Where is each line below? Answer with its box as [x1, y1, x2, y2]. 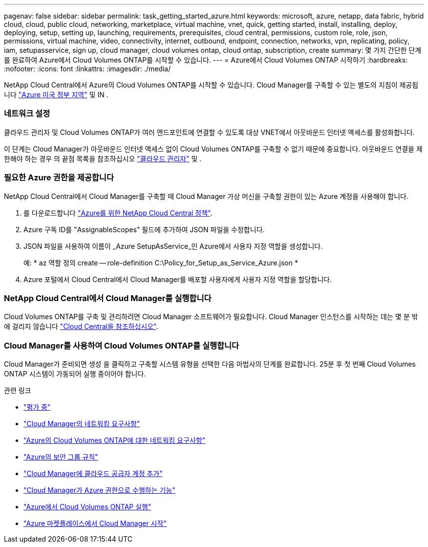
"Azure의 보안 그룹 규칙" [23, 453, 98, 461]
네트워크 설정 [4, 109, 50, 119]
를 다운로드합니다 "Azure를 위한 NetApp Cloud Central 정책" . [23, 208, 213, 217]
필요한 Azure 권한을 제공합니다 [4, 173, 114, 183]
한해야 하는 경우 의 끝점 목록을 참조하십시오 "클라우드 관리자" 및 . [4, 154, 202, 163]
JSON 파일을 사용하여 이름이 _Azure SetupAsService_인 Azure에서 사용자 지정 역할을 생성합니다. [23, 241, 323, 250]
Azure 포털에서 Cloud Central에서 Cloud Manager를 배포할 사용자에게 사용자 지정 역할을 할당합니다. [23, 275, 332, 284]
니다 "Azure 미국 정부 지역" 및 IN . [4, 90, 108, 99]
